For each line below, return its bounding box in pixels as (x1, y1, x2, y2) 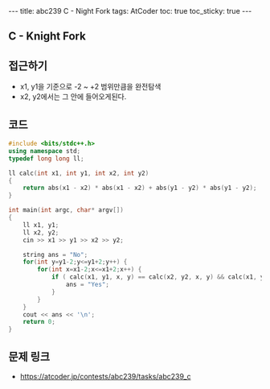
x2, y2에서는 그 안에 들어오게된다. (19, 92, 127, 101)
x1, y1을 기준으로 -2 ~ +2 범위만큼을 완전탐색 (19, 82, 162, 92)
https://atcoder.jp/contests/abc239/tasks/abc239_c (19, 371, 191, 381)
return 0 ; (22, 318, 56, 326)
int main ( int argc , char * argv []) (8, 206, 125, 214)
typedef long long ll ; (8, 155, 84, 163)
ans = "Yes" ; (65, 280, 110, 289)
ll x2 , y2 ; (22, 228, 59, 237)
